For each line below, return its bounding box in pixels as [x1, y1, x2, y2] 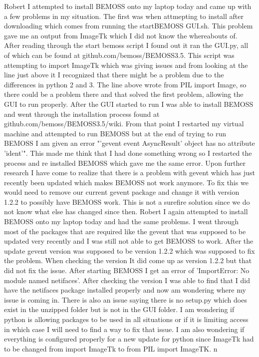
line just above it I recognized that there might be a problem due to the [4, 69, 224, 80]
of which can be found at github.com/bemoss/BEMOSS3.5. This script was [4, 49, 235, 60]
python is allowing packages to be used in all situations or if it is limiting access [4, 314, 249, 324]
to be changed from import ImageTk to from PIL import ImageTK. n [4, 343, 218, 354]
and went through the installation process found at [4, 108, 160, 119]
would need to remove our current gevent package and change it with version [4, 187, 240, 197]
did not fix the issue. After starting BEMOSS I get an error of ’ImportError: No [4, 265, 250, 276]
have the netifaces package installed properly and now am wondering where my [4, 285, 246, 295]
